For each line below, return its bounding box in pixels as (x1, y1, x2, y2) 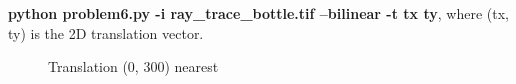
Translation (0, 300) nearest (48, 56, 219, 77)
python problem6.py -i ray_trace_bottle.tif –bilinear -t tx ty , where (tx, (8, 3, 509, 23)
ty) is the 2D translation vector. (8, 22, 204, 43)
